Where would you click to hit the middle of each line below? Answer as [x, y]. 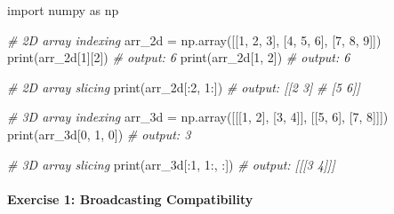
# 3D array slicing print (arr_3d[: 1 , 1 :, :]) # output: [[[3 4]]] [171, 164]
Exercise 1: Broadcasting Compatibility [130, 198]
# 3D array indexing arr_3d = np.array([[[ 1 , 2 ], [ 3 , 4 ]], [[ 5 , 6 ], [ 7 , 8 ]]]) [198, 117]
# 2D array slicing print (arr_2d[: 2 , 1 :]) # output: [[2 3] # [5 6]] [184, 87]
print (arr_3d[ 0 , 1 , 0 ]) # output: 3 [99, 134]
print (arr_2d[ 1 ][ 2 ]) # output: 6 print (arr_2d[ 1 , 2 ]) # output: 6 [179, 57]
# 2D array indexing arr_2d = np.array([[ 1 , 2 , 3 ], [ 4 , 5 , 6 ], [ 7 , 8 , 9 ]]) [194, 40]
